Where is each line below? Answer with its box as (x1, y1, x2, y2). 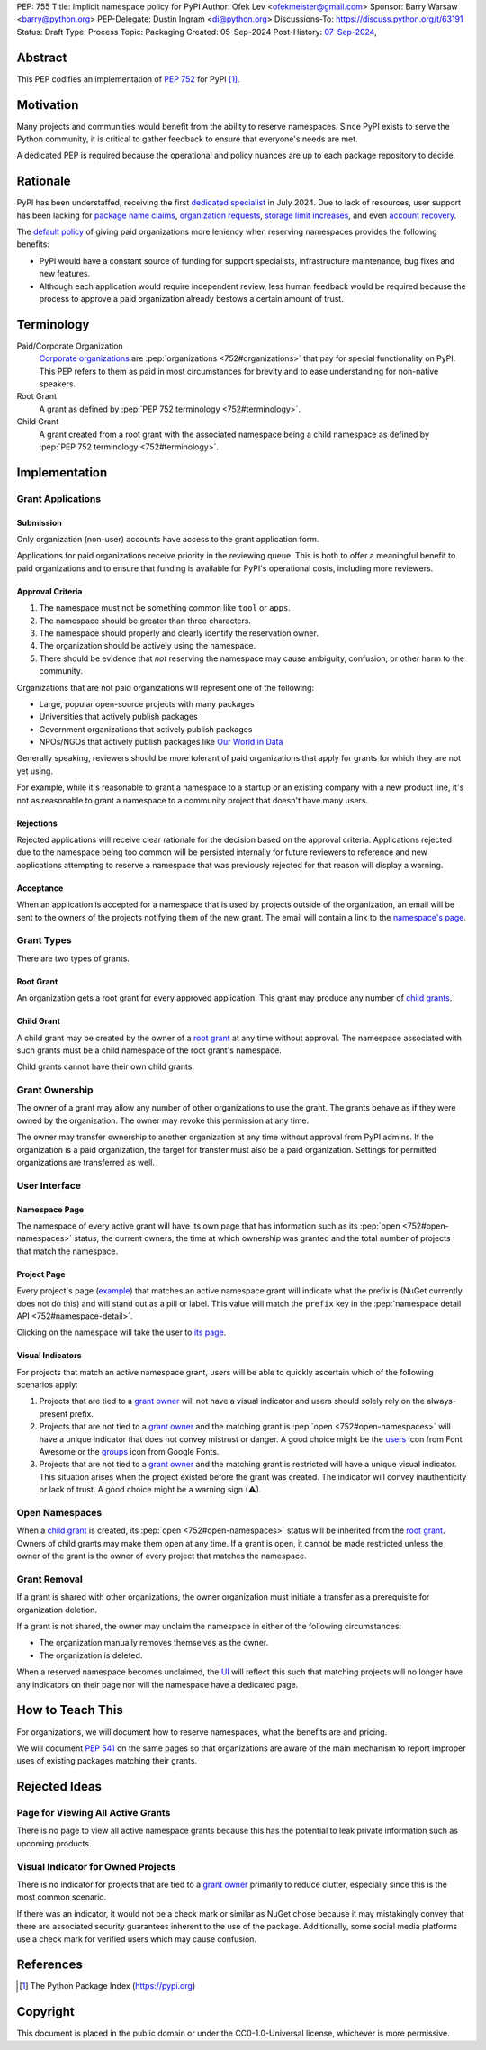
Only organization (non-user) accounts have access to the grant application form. (16, 534, 319, 545)
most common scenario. (16, 1891, 107, 1902)
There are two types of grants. (16, 953, 130, 964)
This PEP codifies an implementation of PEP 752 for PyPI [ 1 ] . (16, 73, 240, 85)
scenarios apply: (16, 1379, 78, 1391)
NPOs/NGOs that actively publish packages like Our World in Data (39, 737, 283, 748)
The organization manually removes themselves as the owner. (39, 1637, 269, 1648)
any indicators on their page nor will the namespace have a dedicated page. (16, 1679, 299, 1690)
